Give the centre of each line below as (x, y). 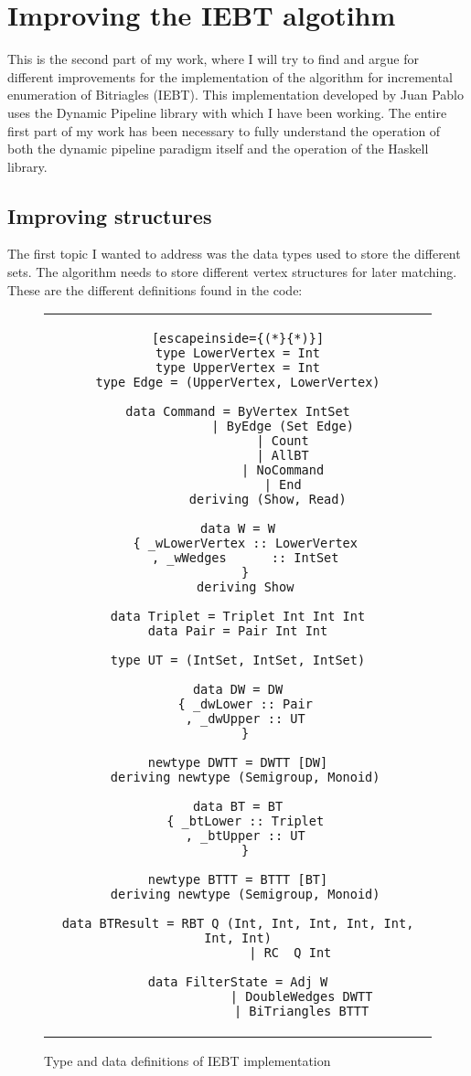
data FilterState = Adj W (238, 982)
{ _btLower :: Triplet (246, 821)
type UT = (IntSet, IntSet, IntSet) (238, 661)
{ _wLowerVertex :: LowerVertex (245, 543)
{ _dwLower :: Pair (245, 704)
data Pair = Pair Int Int (238, 631)
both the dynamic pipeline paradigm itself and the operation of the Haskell (218, 149)
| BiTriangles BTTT (301, 1012)
